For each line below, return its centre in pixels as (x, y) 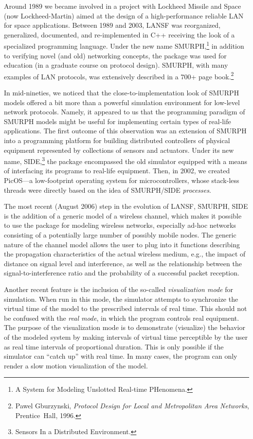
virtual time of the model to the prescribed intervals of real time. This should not (126, 308)
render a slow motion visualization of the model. (76, 365)
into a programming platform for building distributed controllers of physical (117, 140)
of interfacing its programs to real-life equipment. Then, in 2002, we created (117, 171)
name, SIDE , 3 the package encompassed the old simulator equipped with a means (126, 160)
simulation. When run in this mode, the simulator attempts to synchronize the (121, 299)
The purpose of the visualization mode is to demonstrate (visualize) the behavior (125, 327)
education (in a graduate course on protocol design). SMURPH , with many (116, 65)
